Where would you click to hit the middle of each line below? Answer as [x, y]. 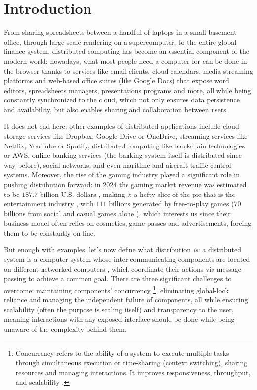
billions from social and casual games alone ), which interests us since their [117, 213]
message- [230, 268]
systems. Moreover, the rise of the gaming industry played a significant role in [122, 174]
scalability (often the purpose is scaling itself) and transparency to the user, [119, 309]
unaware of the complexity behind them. [65, 329]
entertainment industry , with [49, 204]
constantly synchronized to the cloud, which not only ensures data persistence [122, 100]
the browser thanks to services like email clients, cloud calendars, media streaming [128, 71]
